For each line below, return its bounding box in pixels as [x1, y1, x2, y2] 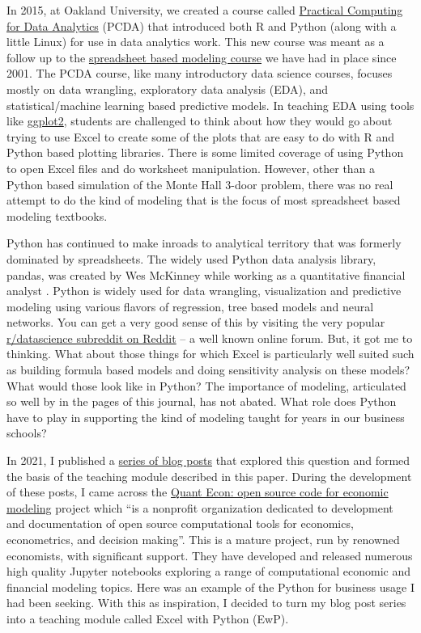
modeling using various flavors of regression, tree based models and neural [6, 298, 374, 314]
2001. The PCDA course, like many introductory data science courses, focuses [6, 65, 393, 82]
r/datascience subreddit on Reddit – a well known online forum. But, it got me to [6, 329, 413, 346]
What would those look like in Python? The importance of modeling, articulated [6, 377, 406, 394]
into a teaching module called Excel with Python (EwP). [6, 610, 289, 627]
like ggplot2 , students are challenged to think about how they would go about [6, 112, 393, 129]
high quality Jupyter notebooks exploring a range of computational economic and [6, 563, 410, 580]
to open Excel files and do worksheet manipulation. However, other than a [6, 159, 376, 176]
